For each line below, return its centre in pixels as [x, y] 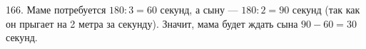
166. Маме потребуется [56, 9]
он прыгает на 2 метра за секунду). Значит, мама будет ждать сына [152, 23]
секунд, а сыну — [199, 9]
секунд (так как [326, 9]
